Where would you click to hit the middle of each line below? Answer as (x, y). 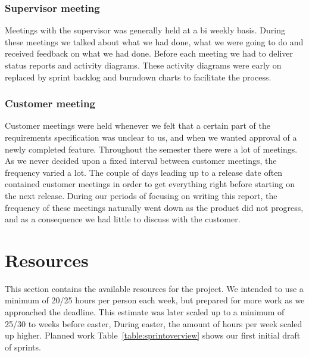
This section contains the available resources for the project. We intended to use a (154, 288)
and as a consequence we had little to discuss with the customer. (123, 219)
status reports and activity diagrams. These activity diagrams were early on (143, 65)
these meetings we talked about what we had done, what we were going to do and (154, 41)
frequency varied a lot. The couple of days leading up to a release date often (144, 172)
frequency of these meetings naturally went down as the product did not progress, (154, 207)
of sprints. (23, 347)
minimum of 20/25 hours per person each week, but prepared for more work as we (155, 300)
